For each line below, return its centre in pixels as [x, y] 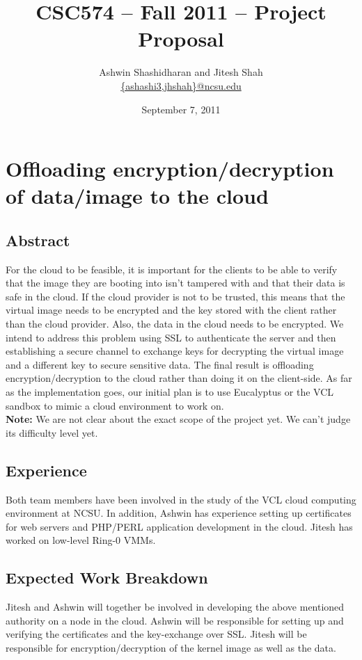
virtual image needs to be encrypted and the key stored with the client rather [171, 310]
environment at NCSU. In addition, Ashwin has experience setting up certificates [179, 513]
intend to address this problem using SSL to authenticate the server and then [171, 337]
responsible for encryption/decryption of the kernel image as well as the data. [171, 647]
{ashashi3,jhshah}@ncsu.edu [181, 85]
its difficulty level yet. [52, 432]
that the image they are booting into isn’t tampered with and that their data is [175, 283]
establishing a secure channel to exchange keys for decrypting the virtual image [175, 351]
